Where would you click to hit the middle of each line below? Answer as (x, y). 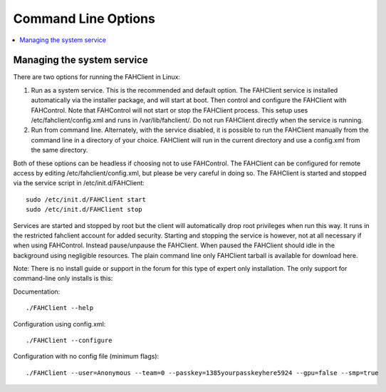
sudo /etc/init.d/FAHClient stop (84, 210)
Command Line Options (84, 19)
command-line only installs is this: (63, 279)
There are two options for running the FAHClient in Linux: (97, 77)
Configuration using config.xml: (59, 324)
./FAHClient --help (60, 308)
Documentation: (37, 292)
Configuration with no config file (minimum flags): (86, 356)
